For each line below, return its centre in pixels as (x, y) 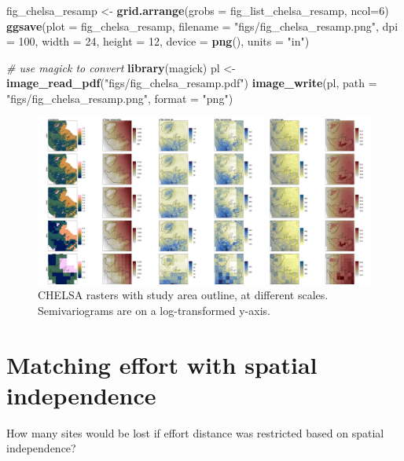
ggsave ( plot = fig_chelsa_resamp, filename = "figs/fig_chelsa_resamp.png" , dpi (202, 26)
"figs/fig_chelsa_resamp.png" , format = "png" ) (120, 98)
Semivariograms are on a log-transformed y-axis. (154, 310)
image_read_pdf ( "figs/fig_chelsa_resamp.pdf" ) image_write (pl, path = (192, 83)
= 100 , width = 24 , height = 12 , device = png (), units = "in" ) (158, 41)
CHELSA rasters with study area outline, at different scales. (183, 295)
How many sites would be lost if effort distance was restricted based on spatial (195, 432)
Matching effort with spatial (162, 364)
